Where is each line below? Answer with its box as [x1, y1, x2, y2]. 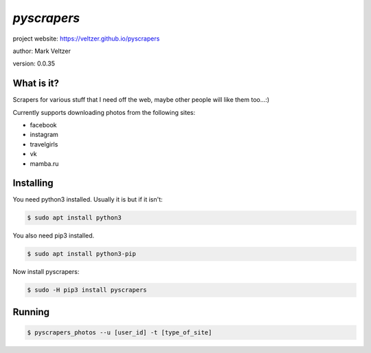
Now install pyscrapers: [12, 268, 80, 276]
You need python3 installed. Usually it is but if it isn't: [12, 195, 163, 204]
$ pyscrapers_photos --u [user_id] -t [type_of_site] [27, 329, 212, 336]
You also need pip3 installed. [12, 231, 95, 240]
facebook [30, 121, 58, 129]
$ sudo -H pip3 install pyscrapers [27, 286, 147, 294]
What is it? [12, 78, 60, 89]
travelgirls [30, 140, 58, 148]
